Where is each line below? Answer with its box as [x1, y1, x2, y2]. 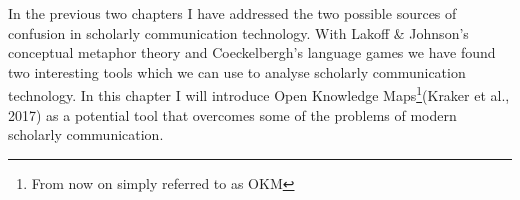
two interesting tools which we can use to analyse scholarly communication [8, 61, 466, 82]
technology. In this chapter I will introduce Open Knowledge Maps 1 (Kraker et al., [8, 82, 510, 106]
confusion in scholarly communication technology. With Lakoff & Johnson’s [8, 22, 469, 43]
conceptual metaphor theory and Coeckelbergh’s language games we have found [8, 42, 496, 63]
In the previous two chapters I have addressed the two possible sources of [8, 3, 457, 23]
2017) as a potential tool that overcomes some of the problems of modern [8, 104, 457, 125]
